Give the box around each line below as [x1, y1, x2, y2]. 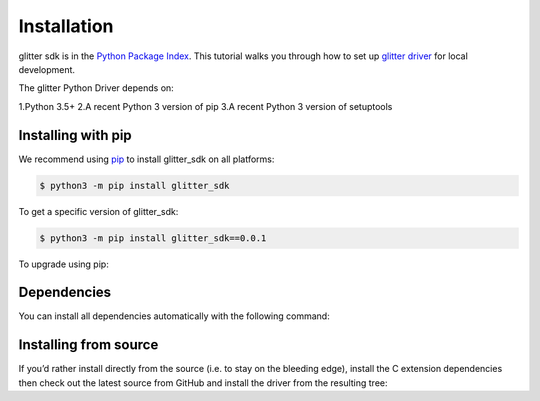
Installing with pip [18, 126, 132, 144]
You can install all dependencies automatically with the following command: [18, 310, 330, 322]
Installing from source [18, 336, 159, 354]
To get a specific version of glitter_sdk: [18, 205, 179, 217]
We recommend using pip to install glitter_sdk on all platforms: [18, 153, 275, 165]
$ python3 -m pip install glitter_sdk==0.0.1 [39, 232, 267, 244]
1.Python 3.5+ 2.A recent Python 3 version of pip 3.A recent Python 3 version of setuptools [18, 100, 393, 112]
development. [18, 63, 75, 75]
